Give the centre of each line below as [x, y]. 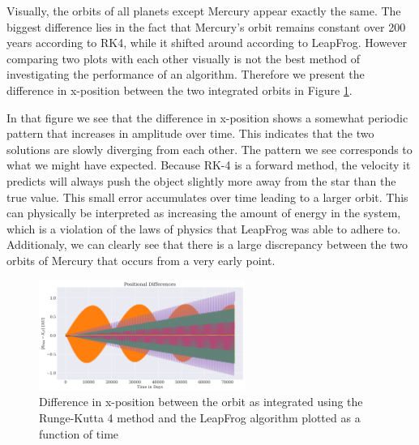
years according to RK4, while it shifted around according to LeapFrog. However [207, 43]
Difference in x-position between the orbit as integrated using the [201, 402]
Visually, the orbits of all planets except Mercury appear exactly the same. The [204, 11]
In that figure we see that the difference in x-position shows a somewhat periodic [207, 117]
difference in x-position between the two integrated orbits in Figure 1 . [180, 90]
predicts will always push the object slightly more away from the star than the [201, 180]
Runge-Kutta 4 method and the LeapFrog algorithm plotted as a [200, 418]
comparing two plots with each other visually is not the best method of [183, 58]
